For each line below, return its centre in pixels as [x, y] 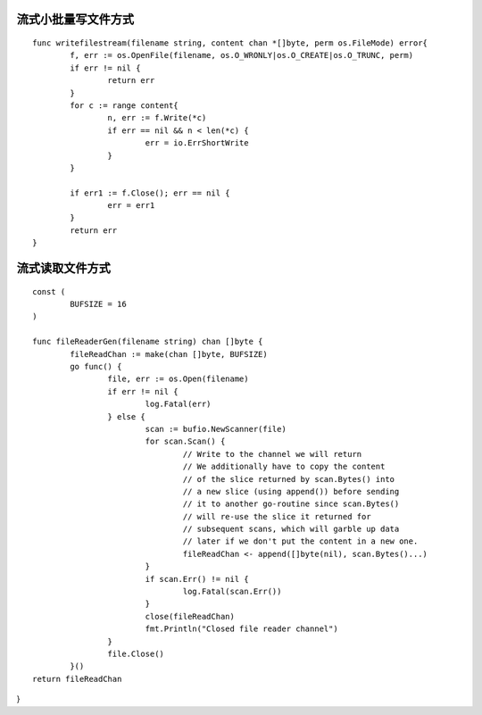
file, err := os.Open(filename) [178, 379]
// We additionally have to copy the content [284, 467]
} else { [127, 416]
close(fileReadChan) [190, 616]
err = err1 [131, 206]
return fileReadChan [77, 679]
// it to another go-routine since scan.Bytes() [291, 504]
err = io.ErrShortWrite [197, 143]
